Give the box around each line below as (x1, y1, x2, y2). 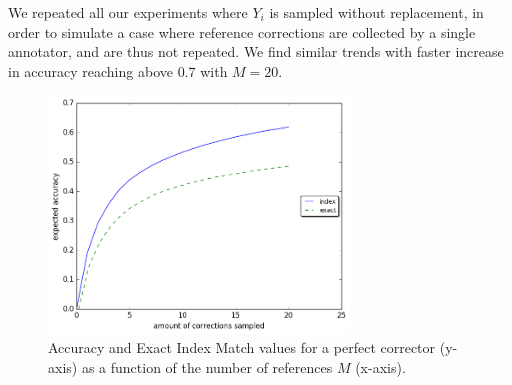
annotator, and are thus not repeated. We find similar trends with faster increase (8, 41, 504, 62)
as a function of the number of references (81, 356, 333, 377)
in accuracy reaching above (8, 60, 173, 81)
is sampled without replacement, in (269, 2, 484, 22)
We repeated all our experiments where (8, 2, 248, 22)
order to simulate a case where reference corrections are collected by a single (8, 21, 476, 42)
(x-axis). (355, 356, 406, 377)
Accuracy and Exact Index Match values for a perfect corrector (48, 337, 436, 358)
